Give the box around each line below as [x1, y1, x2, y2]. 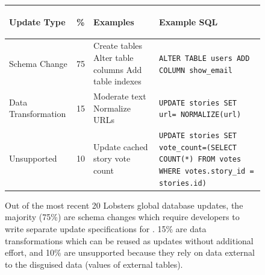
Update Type [9, 15, 66, 28]
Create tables [93, 39, 143, 52]
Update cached [93, 140, 148, 153]
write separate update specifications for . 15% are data [5, 222, 207, 235]
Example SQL [159, 15, 218, 28]
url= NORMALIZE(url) [159, 110, 242, 119]
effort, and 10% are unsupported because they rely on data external [5, 246, 255, 259]
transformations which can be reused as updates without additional [5, 234, 254, 247]
